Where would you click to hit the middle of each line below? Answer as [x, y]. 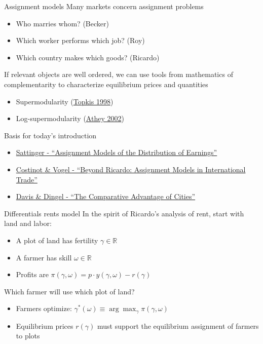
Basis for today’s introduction [50, 135]
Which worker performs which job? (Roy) [80, 40]
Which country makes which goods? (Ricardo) [88, 57]
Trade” [27, 179]
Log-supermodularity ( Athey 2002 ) [70, 118]
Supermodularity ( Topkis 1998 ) [65, 101]
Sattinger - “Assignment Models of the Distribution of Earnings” [117, 152]
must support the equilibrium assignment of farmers [178, 326]
